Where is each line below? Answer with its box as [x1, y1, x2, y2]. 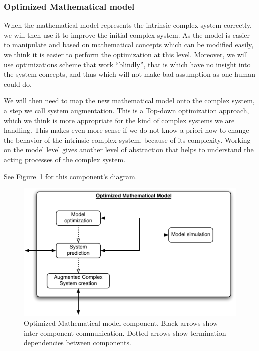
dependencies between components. [24, 337, 131, 348]
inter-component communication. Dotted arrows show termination [24, 327, 226, 338]
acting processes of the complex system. [4, 154, 126, 164]
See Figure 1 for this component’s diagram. [4, 171, 137, 181]
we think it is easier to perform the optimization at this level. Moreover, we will [4, 49, 248, 59]
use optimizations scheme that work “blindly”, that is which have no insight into [4, 59, 251, 69]
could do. [4, 78, 32, 89]
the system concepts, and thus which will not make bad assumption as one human [4, 69, 255, 79]
